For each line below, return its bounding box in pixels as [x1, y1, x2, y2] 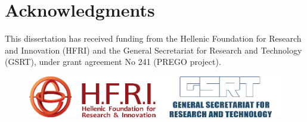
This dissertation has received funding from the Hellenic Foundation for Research [5, 32, 302, 45]
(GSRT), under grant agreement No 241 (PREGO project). [5, 55, 221, 68]
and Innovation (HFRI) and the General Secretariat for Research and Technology [5, 43, 302, 56]
